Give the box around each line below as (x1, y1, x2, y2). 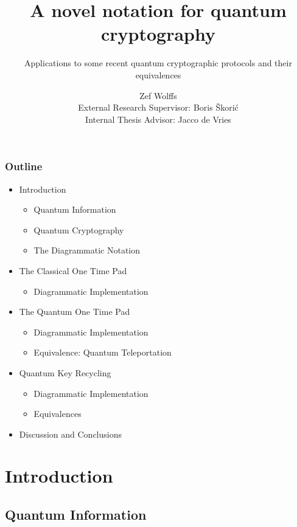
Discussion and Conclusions (19, 427, 122, 440)
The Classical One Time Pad (19, 264, 127, 277)
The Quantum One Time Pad (19, 305, 130, 318)
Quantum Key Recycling (19, 366, 111, 379)
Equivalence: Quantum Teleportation (33, 346, 172, 359)
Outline (5, 159, 43, 174)
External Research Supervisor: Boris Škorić (78, 101, 239, 114)
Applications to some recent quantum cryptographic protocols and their (24, 57, 292, 69)
